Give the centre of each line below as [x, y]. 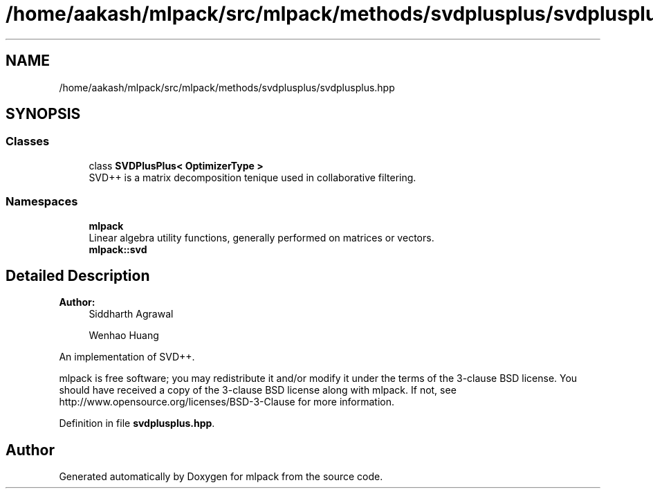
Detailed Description [78, 275]
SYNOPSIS [43, 114]
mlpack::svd [118, 249]
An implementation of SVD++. [127, 357]
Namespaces [42, 202]
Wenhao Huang [124, 336]
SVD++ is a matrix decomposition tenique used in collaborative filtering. [252, 177]
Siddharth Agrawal [131, 314]
